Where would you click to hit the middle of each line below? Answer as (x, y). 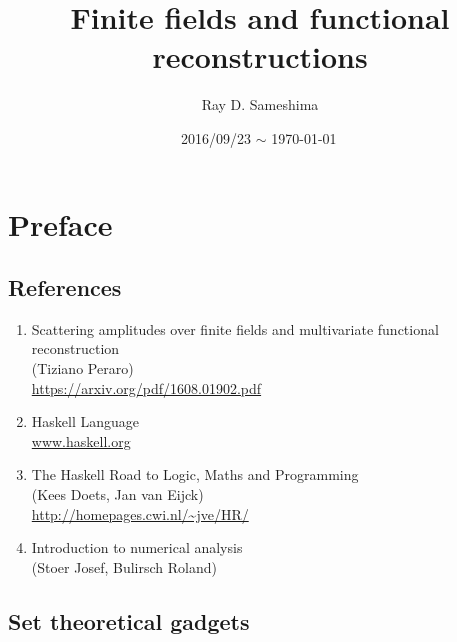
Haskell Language (85, 421)
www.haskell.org (81, 440)
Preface (60, 223)
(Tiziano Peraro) (82, 368)
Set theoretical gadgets (129, 620)
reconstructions (260, 56)
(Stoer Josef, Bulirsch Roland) (124, 566)
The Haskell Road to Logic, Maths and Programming (195, 474)
